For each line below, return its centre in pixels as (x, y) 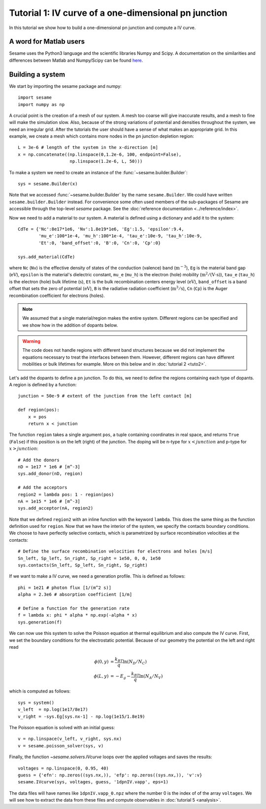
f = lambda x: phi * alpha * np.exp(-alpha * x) (78, 615)
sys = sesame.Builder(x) (48, 184)
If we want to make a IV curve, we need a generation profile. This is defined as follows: (97, 576)
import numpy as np (41, 104)
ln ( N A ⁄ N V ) (151, 677)
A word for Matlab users (47, 42)
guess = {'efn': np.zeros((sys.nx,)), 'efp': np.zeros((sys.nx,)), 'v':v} (110, 775)
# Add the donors (39, 460)
